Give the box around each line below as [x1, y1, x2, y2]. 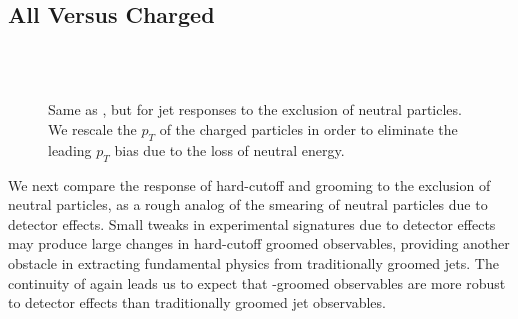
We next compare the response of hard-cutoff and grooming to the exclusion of [8, 174, 491, 195]
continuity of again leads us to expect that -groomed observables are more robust [8, 272, 506, 293]
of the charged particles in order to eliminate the [159, 118, 458, 139]
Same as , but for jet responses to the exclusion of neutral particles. [48, 99, 462, 120]
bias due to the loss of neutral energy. [114, 139, 345, 160]
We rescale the [48, 118, 137, 139]
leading [48, 139, 92, 160]
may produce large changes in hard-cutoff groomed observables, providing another [8, 233, 510, 254]
